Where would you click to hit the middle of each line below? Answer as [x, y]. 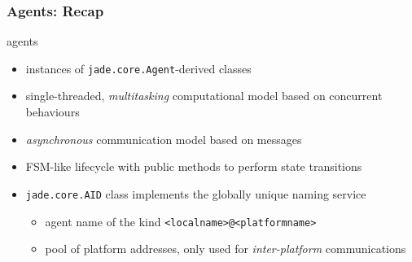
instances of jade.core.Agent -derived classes [138, 68]
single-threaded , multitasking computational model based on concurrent [204, 96]
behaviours [53, 112]
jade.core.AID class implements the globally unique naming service [196, 193]
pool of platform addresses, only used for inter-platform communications [226, 249]
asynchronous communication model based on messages [164, 139]
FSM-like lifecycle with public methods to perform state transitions [194, 166]
